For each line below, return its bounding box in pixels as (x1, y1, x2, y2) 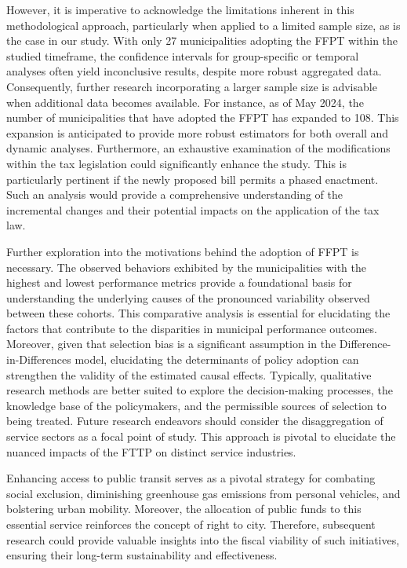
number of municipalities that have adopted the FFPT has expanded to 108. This (6, 109, 399, 126)
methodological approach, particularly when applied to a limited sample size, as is (6, 16, 401, 33)
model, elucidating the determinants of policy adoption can (74, 351, 359, 368)
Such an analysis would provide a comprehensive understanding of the (6, 186, 343, 203)
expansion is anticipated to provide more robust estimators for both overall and (6, 124, 389, 141)
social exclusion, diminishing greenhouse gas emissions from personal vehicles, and (6, 485, 401, 501)
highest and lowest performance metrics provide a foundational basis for (6, 274, 352, 291)
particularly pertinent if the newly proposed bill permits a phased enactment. (6, 170, 379, 187)
